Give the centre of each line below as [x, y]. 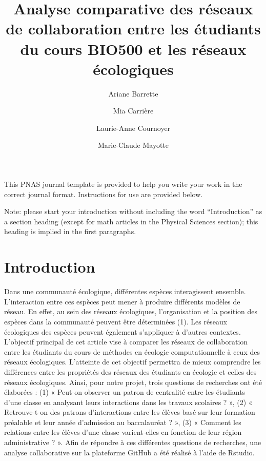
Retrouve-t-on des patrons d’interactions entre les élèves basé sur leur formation [130, 412]
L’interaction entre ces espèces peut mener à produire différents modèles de [122, 301]
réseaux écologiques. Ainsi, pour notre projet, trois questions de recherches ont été [133, 382]
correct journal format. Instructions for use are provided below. [104, 194]
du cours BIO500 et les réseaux [133, 49]
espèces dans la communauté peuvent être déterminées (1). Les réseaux [116, 321]
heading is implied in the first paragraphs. [70, 231]
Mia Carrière [133, 111]
